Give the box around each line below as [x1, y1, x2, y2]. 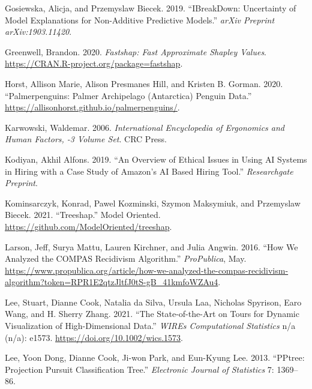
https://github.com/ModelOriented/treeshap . [5, 220, 172, 232]
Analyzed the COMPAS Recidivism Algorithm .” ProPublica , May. [5, 252, 247, 265]
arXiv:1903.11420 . [5, 25, 72, 38]
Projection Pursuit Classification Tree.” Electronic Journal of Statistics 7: [5, 363, 274, 375]
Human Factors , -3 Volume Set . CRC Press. [5, 133, 167, 145]
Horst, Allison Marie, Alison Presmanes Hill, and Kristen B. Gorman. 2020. [5, 77, 283, 89]
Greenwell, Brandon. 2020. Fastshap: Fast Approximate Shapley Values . [5, 45, 267, 58]
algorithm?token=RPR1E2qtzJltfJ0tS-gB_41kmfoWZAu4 [5, 276, 218, 288]
